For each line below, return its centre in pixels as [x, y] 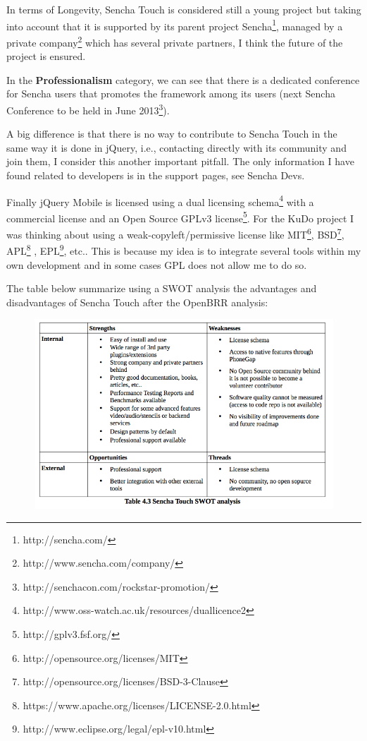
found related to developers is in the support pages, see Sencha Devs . [156, 175]
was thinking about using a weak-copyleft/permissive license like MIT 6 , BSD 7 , [175, 233]
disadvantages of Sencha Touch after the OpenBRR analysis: [137, 302]
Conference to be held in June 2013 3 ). [88, 109]
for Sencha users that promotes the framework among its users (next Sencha [171, 94]
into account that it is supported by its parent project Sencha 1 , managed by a [175, 25]
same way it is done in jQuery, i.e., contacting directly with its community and [176, 147]
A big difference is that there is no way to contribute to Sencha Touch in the [172, 134]
